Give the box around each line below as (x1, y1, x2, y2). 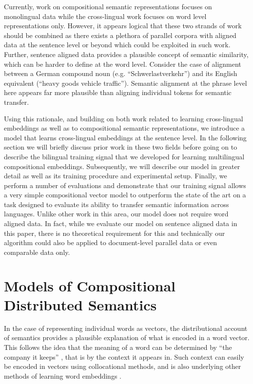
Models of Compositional (4, 275, 175, 295)
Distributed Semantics (4, 294, 157, 314)
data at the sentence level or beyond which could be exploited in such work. (4, 39, 231, 50)
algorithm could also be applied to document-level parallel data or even (4, 237, 217, 248)
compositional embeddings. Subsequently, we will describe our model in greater (4, 161, 240, 171)
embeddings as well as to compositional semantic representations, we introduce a (4, 123, 245, 133)
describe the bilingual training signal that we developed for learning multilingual (4, 151, 245, 161)
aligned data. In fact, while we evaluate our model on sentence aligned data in (4, 218, 237, 229)
